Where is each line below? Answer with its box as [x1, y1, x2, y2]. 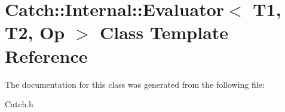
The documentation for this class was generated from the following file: [5, 78, 265, 90]
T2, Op [5, 20, 65, 44]
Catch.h [5, 98, 33, 110]
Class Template [100, 20, 229, 44]
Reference [5, 43, 88, 68]
